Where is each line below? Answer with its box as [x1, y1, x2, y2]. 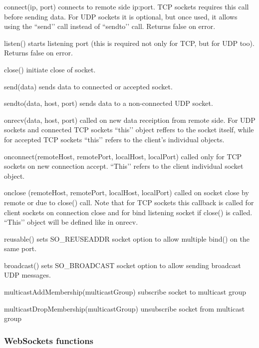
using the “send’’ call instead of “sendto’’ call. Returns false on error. [4, 21, 216, 31]
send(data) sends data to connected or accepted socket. [4, 81, 173, 91]
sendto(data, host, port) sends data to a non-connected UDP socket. [4, 98, 213, 108]
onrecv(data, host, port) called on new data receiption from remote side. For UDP [4, 114, 256, 125]
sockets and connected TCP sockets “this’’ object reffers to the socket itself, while [4, 124, 254, 135]
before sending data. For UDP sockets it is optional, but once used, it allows [4, 11, 238, 21]
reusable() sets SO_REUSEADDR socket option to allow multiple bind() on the [4, 233, 250, 244]
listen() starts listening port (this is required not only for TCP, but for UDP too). [4, 37, 255, 48]
